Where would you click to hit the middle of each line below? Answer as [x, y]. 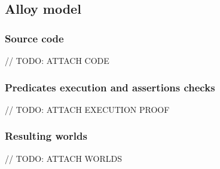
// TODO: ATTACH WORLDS [63, 158]
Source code [34, 38]
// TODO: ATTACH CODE [57, 60]
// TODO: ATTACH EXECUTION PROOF [87, 109]
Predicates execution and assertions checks [110, 87]
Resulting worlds [46, 136]
